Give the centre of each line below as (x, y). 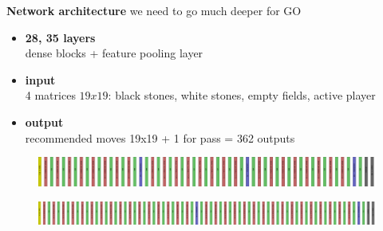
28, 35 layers (60, 37)
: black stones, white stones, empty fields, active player (242, 95)
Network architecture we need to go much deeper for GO (154, 10)
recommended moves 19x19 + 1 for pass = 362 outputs (160, 137)
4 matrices (50, 95)
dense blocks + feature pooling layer (114, 53)
